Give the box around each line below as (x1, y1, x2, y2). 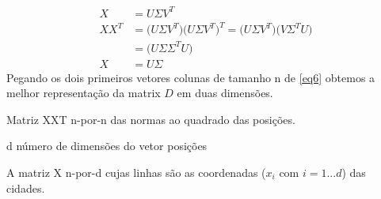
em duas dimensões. (177, 84, 273, 101)
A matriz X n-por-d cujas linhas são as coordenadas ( (6, 164, 266, 180)
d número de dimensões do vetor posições (6, 137, 208, 154)
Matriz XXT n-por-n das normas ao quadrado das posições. (6, 111, 295, 127)
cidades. (6, 179, 45, 196)
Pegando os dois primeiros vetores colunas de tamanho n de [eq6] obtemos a (6, 69, 375, 85)
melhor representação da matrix (6, 84, 161, 101)
